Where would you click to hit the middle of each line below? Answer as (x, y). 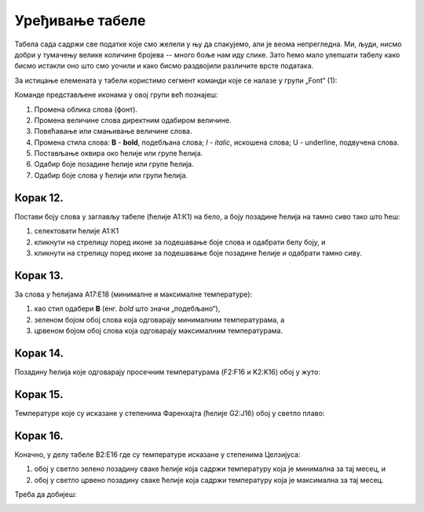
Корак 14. (39, 353)
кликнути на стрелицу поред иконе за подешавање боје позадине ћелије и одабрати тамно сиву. (198, 252)
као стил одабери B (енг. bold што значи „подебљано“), (127, 309)
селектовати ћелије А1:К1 (77, 231)
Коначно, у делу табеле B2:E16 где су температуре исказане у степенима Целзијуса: (157, 454)
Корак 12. (39, 198)
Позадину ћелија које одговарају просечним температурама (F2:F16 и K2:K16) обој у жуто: (168, 372)
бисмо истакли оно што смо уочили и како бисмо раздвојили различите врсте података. (164, 66)
